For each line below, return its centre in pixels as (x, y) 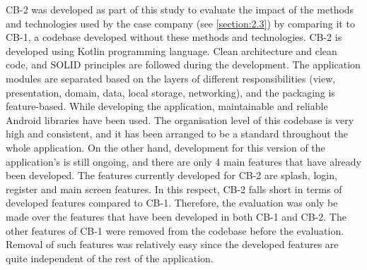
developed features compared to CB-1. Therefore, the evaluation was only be (172, 203)
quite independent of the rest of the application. (110, 258)
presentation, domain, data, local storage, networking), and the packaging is (170, 92)
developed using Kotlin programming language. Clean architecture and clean (171, 50)
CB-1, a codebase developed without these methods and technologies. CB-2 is (174, 37)
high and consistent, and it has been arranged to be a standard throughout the (177, 134)
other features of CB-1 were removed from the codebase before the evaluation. (175, 230)
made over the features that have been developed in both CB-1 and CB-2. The (176, 216)
